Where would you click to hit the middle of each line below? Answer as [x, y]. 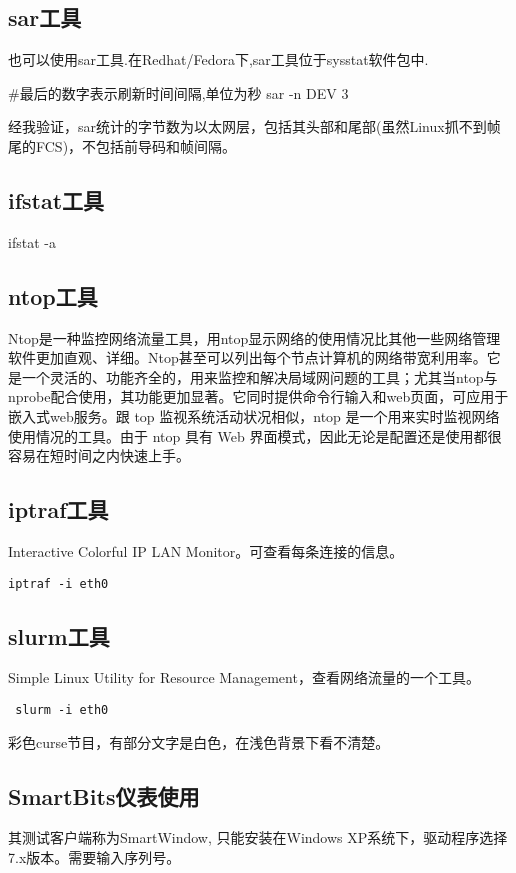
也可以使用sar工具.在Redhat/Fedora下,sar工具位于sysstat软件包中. [218, 59]
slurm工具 [59, 635]
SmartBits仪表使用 [104, 795]
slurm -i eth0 [62, 709]
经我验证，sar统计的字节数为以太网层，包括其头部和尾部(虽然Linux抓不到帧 [254, 126]
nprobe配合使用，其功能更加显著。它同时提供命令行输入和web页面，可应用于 [258, 396]
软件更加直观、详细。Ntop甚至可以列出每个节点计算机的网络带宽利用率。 [247, 357]
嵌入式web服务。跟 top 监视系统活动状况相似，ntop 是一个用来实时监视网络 [254, 415]
